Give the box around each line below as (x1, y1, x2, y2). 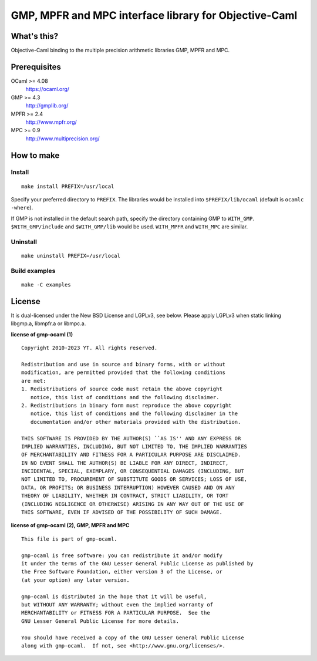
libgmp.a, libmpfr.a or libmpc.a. (11, 320, 86, 327)
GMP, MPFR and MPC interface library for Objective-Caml (11, 9, 298, 22)
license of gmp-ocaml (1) (11, 330, 73, 338)
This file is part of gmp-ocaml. (21, 535, 117, 542)
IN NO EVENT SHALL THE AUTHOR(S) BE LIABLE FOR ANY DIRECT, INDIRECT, (21, 460, 229, 466)
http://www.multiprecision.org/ (25, 135, 100, 142)
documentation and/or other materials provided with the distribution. (30, 419, 241, 425)
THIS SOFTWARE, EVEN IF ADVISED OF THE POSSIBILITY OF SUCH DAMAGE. (21, 509, 222, 516)
